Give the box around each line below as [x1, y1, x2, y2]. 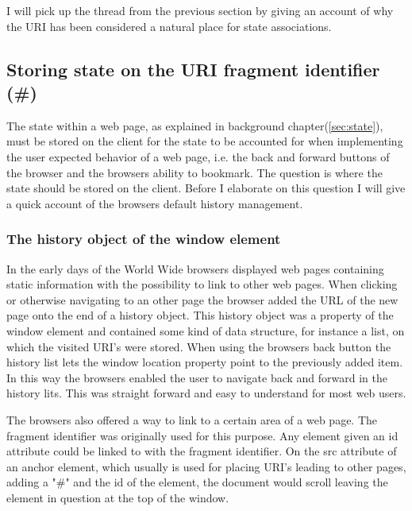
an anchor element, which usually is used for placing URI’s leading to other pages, [6, 458, 406, 474]
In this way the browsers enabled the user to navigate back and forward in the [6, 369, 387, 385]
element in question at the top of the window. [6, 489, 229, 505]
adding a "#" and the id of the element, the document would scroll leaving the [6, 474, 388, 490]
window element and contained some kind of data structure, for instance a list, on [6, 322, 405, 339]
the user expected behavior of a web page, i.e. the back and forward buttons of [6, 148, 390, 165]
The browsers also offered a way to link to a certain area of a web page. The [6, 411, 378, 428]
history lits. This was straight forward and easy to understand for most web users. [6, 385, 406, 401]
